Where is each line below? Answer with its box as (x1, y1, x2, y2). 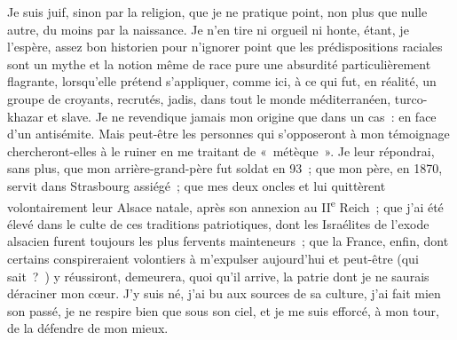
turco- (394, 89, 428, 107)
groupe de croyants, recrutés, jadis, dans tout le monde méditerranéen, (7, 89, 391, 107)
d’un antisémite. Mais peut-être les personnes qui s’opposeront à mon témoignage (7, 124, 450, 143)
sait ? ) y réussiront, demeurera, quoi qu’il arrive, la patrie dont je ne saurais (7, 266, 429, 285)
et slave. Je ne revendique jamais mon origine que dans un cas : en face (47, 107, 437, 125)
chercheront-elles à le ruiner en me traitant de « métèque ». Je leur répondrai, (7, 141, 435, 160)
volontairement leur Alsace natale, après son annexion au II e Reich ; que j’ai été (7, 194, 444, 216)
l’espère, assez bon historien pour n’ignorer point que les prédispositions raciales (7, 37, 443, 56)
